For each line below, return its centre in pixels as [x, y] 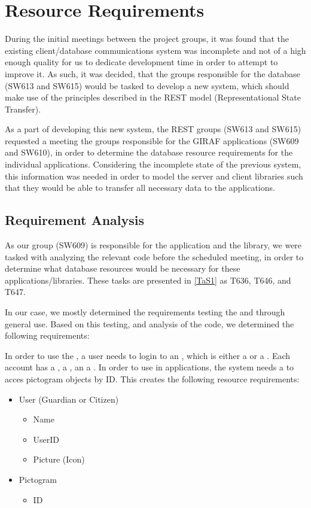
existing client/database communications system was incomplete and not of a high [155, 50]
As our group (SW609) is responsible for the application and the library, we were [153, 245]
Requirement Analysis [75, 220]
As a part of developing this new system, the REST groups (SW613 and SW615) [153, 129]
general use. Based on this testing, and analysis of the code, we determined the [150, 323]
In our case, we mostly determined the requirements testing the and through [145, 312]
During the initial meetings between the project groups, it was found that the [147, 39]
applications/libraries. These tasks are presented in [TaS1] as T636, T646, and [148, 280]
